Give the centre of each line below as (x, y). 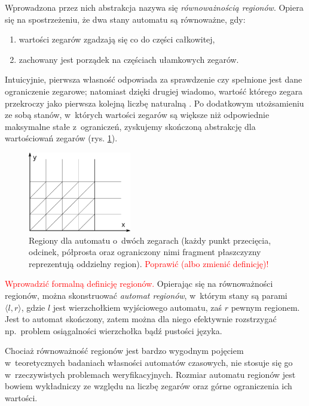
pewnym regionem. (265, 307)
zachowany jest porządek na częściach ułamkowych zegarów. (129, 59)
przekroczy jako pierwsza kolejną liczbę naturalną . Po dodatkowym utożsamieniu (154, 103)
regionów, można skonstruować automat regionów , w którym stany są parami (146, 295)
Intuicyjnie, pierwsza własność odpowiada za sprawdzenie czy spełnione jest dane (154, 79)
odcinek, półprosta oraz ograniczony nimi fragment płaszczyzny (145, 252)
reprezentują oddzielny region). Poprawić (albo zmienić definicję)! (149, 263)
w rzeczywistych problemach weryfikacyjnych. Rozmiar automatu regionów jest (150, 374)
